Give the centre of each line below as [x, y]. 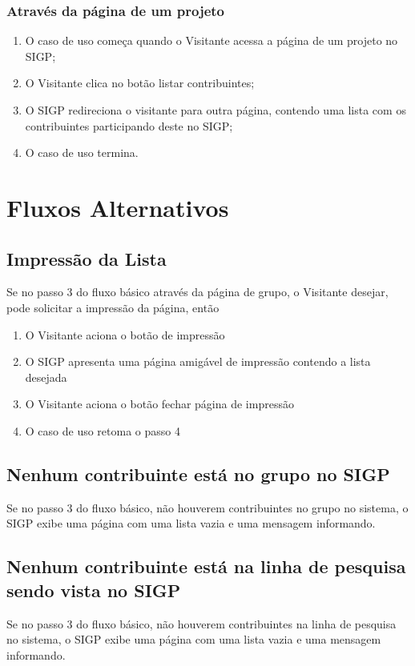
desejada [46, 377]
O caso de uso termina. [82, 152]
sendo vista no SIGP [94, 590]
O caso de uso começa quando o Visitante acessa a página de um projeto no [212, 40]
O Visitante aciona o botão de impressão [125, 334]
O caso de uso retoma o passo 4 [103, 430]
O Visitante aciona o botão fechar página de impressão [159, 404]
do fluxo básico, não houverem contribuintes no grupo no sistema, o [242, 507]
